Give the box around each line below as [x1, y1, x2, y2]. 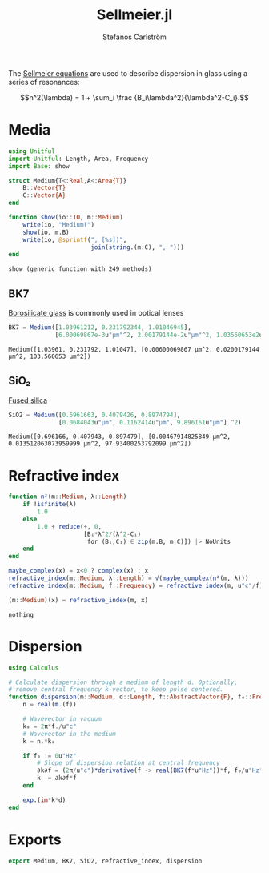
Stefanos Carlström [102, 32, 167, 42]
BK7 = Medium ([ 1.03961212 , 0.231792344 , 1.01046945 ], [8, 324, 192, 332]
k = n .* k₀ [22, 737, 56, 746]
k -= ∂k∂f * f [37, 774, 78, 782]
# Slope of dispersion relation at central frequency [37, 759, 220, 767]
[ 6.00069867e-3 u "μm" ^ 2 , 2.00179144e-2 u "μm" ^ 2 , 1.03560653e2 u [54, 331, 263, 339]
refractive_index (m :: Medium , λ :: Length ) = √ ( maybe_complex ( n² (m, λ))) [8, 574, 249, 582]
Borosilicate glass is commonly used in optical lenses [8, 308, 184, 318]
